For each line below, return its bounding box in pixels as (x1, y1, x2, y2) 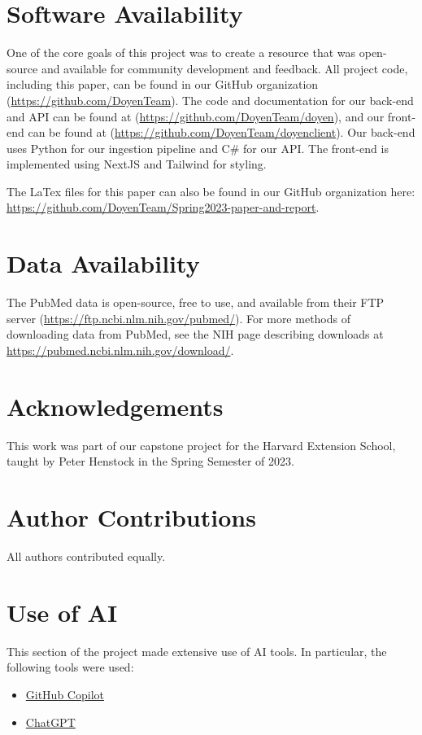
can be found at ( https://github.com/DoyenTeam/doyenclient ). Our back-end (28, 124, 415, 141)
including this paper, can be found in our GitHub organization (7, 76, 319, 93)
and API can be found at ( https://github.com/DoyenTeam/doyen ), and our (7, 107, 385, 125)
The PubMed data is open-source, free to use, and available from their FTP (7, 294, 385, 311)
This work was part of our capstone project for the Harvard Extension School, (7, 436, 396, 453)
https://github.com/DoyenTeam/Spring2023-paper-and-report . (7, 199, 320, 216)
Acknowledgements (7, 389, 224, 422)
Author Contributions (7, 501, 256, 534)
